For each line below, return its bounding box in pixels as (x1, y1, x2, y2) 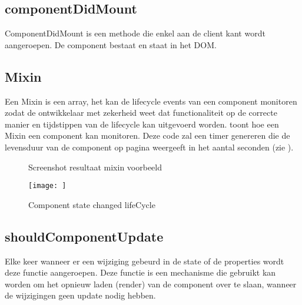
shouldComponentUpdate (5, 227, 164, 245)
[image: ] (28, 182, 67, 190)
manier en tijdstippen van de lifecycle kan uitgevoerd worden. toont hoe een (5, 118, 279, 130)
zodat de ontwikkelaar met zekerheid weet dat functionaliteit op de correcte (5, 106, 277, 119)
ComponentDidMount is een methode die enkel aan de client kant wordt (5, 27, 266, 39)
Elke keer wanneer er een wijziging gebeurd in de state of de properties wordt (5, 254, 284, 267)
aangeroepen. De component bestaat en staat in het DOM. (5, 38, 217, 51)
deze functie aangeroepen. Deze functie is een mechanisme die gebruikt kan (5, 266, 276, 279)
